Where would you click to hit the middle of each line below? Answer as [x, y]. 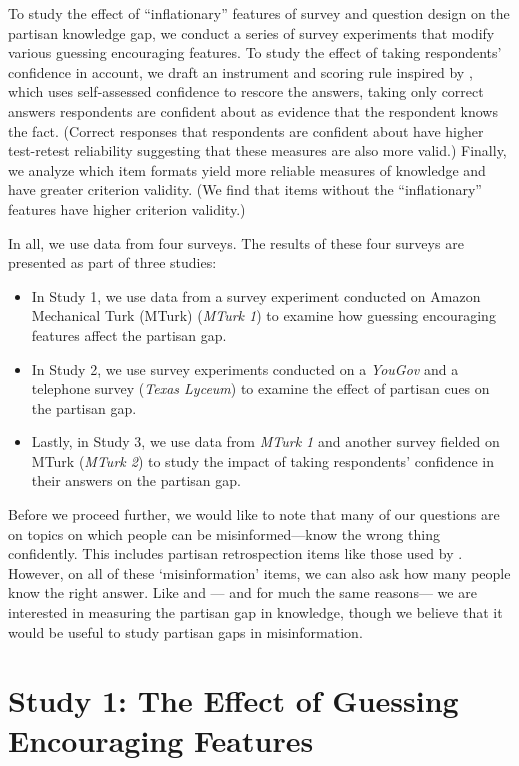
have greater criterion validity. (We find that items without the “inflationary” [245, 189]
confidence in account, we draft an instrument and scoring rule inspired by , [240, 71]
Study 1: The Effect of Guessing [233, 700]
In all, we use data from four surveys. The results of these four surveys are [236, 242]
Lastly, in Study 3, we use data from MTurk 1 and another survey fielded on [265, 441]
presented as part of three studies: [112, 262]
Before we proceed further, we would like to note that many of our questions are [254, 514]
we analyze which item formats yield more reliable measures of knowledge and [247, 169]
